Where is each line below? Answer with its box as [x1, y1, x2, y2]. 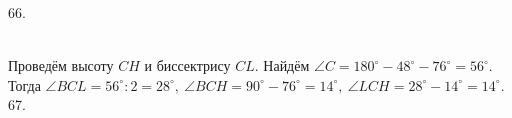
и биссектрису [144, 55, 231, 76]
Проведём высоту [8, 55, 114, 76]
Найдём [263, 55, 310, 76]
